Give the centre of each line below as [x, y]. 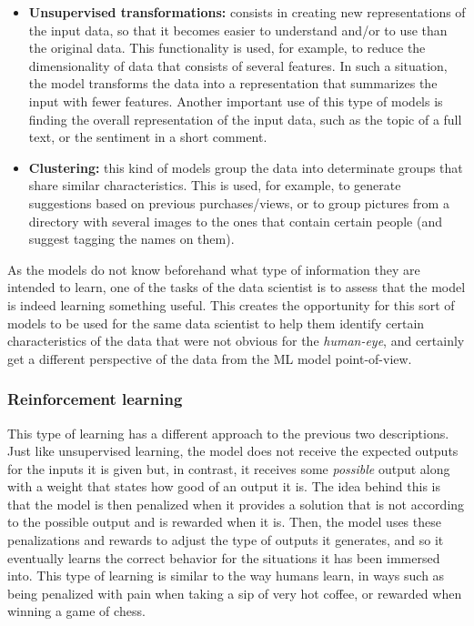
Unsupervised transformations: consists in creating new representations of [247, 12]
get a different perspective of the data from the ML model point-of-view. [210, 358]
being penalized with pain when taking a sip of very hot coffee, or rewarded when [235, 593]
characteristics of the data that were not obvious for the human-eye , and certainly [236, 341]
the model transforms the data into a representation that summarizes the [233, 83]
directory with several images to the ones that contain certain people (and [235, 221]
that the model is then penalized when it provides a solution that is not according [236, 504]
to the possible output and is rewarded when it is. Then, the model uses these [224, 522]
